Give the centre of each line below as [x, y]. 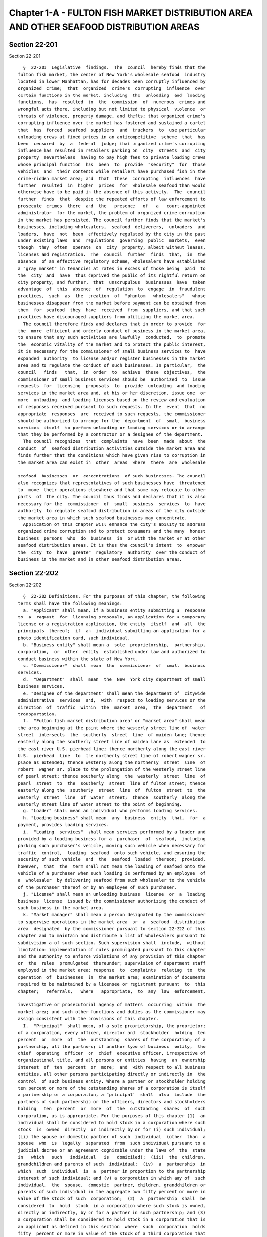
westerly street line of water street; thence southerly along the [112, 797]
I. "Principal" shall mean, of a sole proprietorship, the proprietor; [114, 1026]
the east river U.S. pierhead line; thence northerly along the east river [112, 749]
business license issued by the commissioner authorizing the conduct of [112, 901]
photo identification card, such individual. [74, 638]
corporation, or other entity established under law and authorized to [112, 652]
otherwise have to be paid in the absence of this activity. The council [112, 192]
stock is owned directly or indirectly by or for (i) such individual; [112, 1130]
